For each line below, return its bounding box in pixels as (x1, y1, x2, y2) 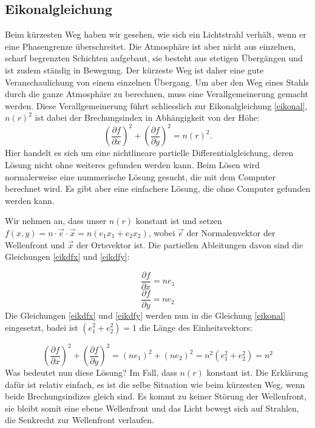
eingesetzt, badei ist (5, 321, 78, 333)
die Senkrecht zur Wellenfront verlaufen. (5, 413, 154, 426)
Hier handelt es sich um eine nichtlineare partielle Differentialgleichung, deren (5, 146, 294, 159)
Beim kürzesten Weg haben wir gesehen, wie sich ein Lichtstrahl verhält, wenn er (5, 28, 307, 41)
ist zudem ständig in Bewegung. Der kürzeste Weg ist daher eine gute (5, 63, 264, 76)
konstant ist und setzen (135, 214, 222, 227)
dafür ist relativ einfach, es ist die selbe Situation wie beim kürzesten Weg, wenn (5, 378, 305, 390)
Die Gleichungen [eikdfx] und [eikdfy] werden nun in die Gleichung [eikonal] (5, 308, 286, 321)
